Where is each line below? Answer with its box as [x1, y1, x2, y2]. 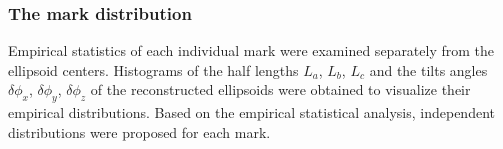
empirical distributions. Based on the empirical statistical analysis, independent [8, 102, 495, 123]
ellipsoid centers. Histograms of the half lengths [8, 59, 299, 80]
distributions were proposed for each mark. [8, 121, 271, 142]
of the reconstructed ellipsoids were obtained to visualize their [90, 79, 471, 100]
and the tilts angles [369, 59, 488, 80]
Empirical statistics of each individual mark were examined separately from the [8, 40, 495, 61]
